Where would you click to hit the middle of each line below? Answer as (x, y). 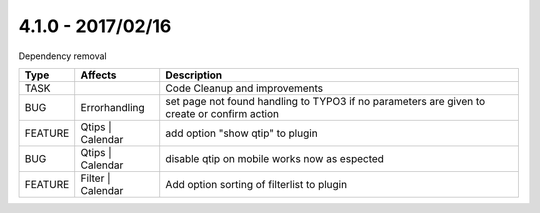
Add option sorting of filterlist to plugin (256, 184)
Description (194, 75)
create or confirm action (222, 113)
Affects (98, 75)
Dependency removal (62, 56)
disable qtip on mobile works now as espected (275, 158)
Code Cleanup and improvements (244, 88)
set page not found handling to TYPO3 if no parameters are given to (325, 101)
